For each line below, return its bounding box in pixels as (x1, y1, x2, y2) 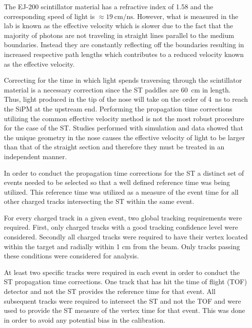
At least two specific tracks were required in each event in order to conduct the (4, 267, 240, 277)
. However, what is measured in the (133, 11, 238, 21)
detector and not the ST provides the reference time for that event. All (4, 286, 216, 296)
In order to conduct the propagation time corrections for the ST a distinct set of (4, 167, 244, 178)
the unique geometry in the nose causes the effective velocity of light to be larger (4, 132, 245, 142)
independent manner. (4, 151, 67, 161)
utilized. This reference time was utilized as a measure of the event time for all (4, 186, 239, 197)
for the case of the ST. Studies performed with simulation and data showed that (4, 123, 243, 133)
